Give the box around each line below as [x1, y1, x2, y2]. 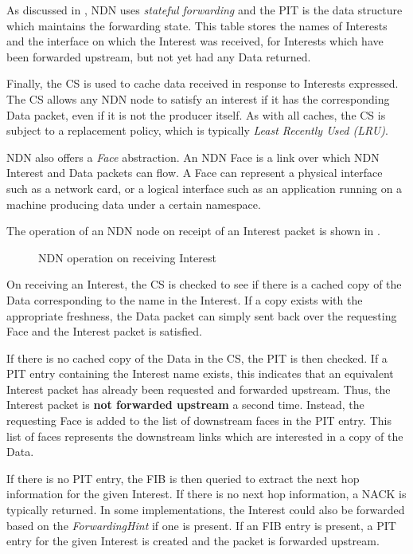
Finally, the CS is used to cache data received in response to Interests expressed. [6, 75, 399, 92]
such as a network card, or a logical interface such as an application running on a [6, 179, 403, 196]
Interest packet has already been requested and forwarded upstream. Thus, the [6, 380, 391, 397]
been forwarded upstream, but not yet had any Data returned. [6, 48, 311, 65]
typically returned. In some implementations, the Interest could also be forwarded [6, 501, 405, 518]
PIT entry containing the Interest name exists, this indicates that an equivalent [6, 365, 394, 382]
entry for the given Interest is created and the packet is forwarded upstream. [6, 532, 380, 549]
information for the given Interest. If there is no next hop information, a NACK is [6, 485, 407, 502]
